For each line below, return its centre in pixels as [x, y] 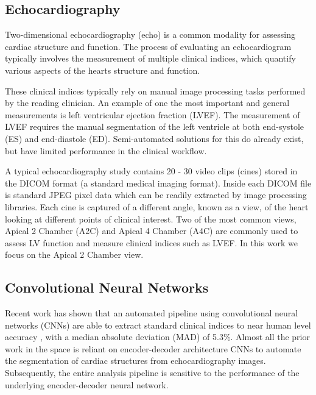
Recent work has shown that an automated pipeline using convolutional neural [152, 313]
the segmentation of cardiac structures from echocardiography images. [135, 361]
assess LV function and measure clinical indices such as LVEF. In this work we [151, 242]
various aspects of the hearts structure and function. [103, 70]
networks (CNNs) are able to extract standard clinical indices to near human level [158, 325]
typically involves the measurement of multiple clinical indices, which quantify [150, 58]
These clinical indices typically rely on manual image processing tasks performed [155, 91]
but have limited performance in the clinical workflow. [106, 150]
